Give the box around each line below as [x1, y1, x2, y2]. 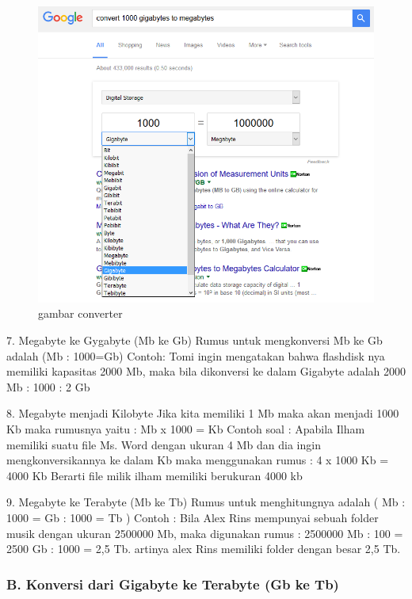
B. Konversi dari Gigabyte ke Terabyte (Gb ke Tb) [6, 574, 339, 593]
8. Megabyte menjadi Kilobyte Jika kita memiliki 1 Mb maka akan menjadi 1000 [6, 405, 399, 422]
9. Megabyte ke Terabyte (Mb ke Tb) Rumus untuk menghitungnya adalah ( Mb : [6, 494, 406, 510]
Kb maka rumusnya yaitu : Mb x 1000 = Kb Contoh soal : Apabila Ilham [6, 420, 365, 437]
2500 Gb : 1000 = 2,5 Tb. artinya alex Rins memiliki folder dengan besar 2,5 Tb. [6, 540, 401, 557]
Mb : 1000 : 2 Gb [6, 378, 90, 395]
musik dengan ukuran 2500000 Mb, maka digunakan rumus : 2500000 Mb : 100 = [6, 525, 403, 541]
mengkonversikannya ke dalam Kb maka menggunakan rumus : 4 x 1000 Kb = [6, 452, 389, 468]
